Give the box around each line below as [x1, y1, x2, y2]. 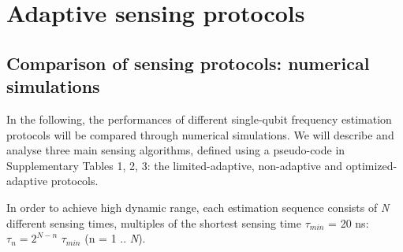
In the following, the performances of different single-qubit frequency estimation [6, 110, 392, 127]
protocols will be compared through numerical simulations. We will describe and [6, 126, 394, 143]
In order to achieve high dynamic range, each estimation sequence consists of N [6, 198, 390, 215]
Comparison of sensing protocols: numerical [6, 50, 370, 75]
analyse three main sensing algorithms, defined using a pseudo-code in [6, 142, 345, 158]
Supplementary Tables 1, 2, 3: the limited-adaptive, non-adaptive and [6, 157, 342, 173]
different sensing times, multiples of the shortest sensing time [6, 214, 301, 231]
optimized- [345, 157, 397, 173]
